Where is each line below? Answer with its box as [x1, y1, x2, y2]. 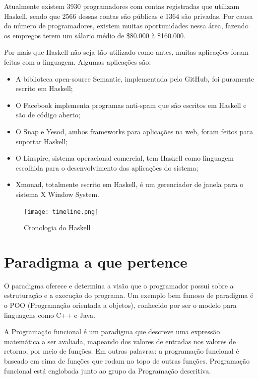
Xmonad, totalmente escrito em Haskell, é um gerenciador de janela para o [15, 179, 244, 189]
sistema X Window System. [15, 189, 100, 199]
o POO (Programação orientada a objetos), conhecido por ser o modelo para [4, 300, 237, 310]
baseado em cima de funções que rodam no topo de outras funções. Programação [4, 356, 250, 366]
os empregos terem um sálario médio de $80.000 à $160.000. [4, 30, 186, 40]
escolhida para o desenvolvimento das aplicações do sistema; [15, 162, 198, 173]
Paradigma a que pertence [4, 251, 188, 272]
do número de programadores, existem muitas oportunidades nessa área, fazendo [4, 20, 249, 31]
